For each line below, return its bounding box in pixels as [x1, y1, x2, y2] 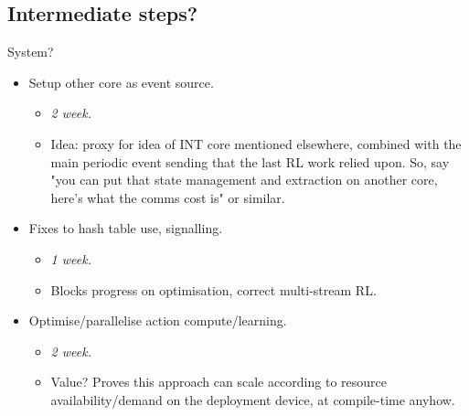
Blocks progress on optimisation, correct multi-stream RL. [50, 280, 377, 299]
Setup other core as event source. [28, 72, 214, 91]
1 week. [50, 249, 91, 268]
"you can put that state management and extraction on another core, [50, 170, 438, 189]
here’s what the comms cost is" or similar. [50, 187, 285, 207]
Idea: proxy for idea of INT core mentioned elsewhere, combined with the [50, 133, 462, 153]
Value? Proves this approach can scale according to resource [50, 372, 387, 391]
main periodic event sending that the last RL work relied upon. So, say [50, 152, 450, 171]
